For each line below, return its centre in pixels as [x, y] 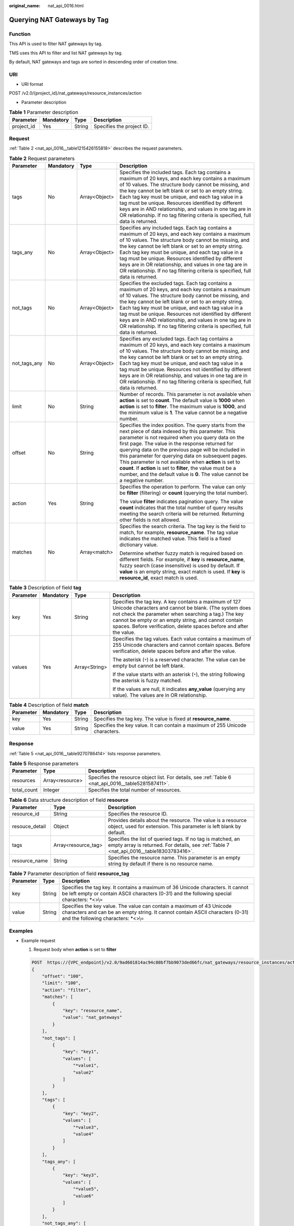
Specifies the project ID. [122, 126]
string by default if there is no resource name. [161, 864]
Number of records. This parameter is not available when [185, 394]
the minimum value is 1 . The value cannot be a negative [183, 413]
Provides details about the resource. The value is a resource [177, 820]
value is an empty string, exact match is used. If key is [182, 572]
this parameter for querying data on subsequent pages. [183, 456]
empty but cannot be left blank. [149, 665]
